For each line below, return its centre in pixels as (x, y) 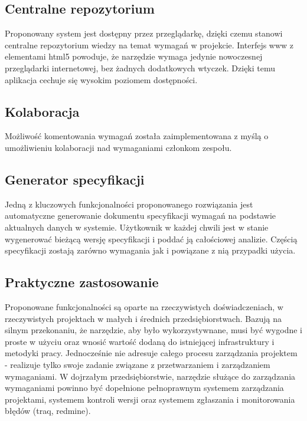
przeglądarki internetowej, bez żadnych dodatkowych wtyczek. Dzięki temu (140, 68)
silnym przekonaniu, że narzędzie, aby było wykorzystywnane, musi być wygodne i (153, 330)
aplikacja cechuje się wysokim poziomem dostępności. (101, 79)
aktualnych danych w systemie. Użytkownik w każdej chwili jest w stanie (137, 227)
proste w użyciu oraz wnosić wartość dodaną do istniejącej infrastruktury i (140, 341)
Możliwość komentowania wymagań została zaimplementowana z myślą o (137, 136)
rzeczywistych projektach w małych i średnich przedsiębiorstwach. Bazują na (143, 318)
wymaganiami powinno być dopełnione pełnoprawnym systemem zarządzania (144, 388)
